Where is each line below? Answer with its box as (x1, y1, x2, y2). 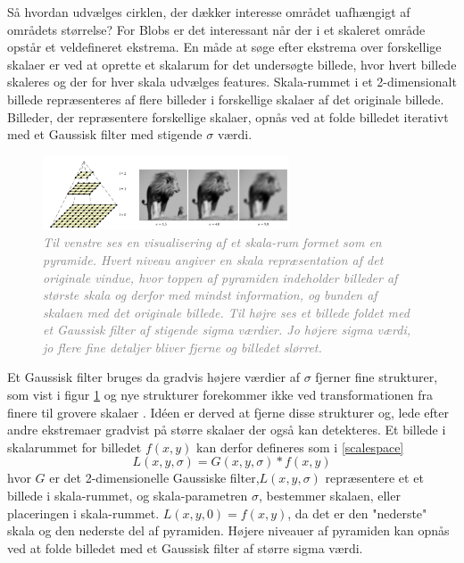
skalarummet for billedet (7, 437, 142, 456)
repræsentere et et (325, 468, 424, 487)
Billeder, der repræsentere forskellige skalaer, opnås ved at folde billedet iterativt (7, 107, 449, 126)
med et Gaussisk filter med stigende (7, 125, 203, 144)
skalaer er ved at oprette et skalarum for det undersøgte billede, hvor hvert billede (7, 54, 457, 73)
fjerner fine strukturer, (315, 368, 438, 386)
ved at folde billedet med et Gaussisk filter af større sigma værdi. (7, 538, 363, 557)
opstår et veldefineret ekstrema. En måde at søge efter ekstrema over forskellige (7, 37, 442, 56)
